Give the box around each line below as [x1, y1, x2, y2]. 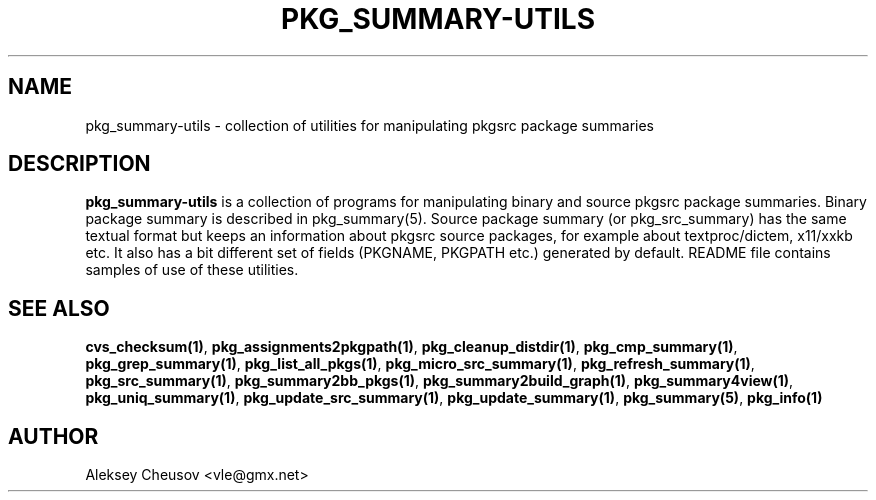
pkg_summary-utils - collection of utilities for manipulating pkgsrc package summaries [85, 116, 654, 134]
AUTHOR [8, 423, 99, 449]
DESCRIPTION [8, 151, 151, 177]
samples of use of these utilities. [85, 261, 299, 279]
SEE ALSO [8, 295, 110, 321]
